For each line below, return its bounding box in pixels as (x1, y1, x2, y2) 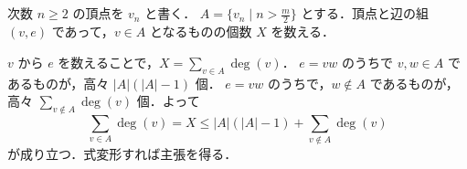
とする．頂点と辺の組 (301, 4, 430, 23)
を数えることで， (58, 52, 159, 71)
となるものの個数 (149, 22, 252, 41)
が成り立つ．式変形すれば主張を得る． (7, 144, 238, 164)
